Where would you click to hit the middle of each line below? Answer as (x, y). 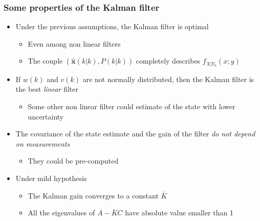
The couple (45, 61)
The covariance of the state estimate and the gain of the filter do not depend (135, 134)
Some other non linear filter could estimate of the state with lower (132, 106)
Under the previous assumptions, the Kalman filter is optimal (112, 26)
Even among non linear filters (74, 43)
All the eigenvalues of (61, 213)
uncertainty (46, 116)
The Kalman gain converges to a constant (93, 195)
